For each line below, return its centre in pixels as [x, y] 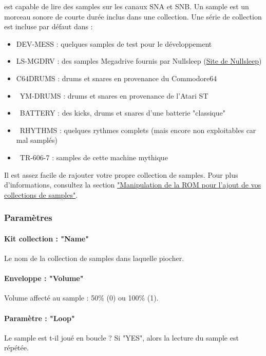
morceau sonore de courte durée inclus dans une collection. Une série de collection [133, 16]
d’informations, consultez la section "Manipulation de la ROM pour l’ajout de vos [133, 185]
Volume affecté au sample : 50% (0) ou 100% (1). [81, 298]
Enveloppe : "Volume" [44, 278]
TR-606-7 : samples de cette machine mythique [94, 157]
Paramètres [28, 218]
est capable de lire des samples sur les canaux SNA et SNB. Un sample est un [127, 6]
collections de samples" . [41, 194]
